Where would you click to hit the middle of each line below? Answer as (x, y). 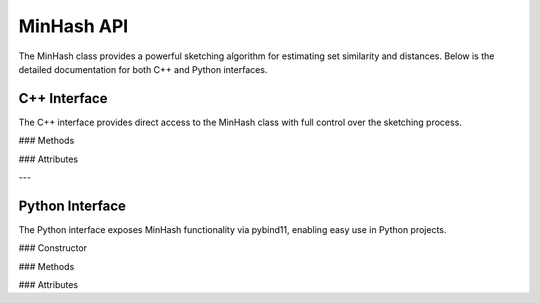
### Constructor (53, 248)
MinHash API (73, 26)
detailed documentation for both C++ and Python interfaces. (143, 69)
